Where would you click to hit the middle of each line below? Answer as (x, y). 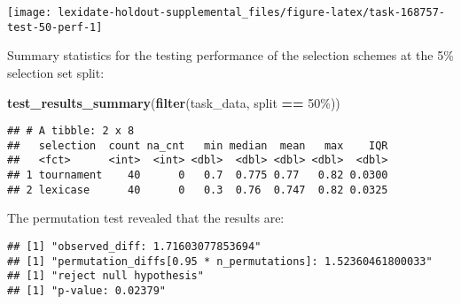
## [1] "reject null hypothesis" (105, 276)
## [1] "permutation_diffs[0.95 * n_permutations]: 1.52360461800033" (220, 261)
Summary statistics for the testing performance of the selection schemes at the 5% (230, 55)
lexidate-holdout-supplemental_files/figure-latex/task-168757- (251, 12)
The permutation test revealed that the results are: (146, 218)
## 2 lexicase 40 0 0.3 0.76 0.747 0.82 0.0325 (198, 190)
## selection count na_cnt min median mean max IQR (198, 145)
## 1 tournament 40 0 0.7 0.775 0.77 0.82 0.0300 (198, 175)
